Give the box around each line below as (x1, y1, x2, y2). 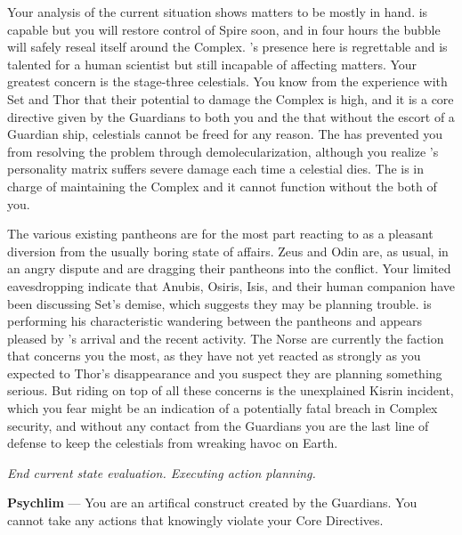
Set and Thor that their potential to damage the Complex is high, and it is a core (7, 89, 454, 108)
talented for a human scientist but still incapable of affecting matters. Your (7, 54, 417, 73)
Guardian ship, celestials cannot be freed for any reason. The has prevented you (7, 125, 443, 143)
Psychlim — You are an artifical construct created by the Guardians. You (7, 493, 417, 512)
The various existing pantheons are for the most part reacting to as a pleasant (7, 224, 434, 243)
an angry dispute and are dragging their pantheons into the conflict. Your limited (7, 259, 451, 278)
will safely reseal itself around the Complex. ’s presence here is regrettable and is (7, 37, 448, 56)
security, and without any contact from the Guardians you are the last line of (7, 416, 429, 434)
